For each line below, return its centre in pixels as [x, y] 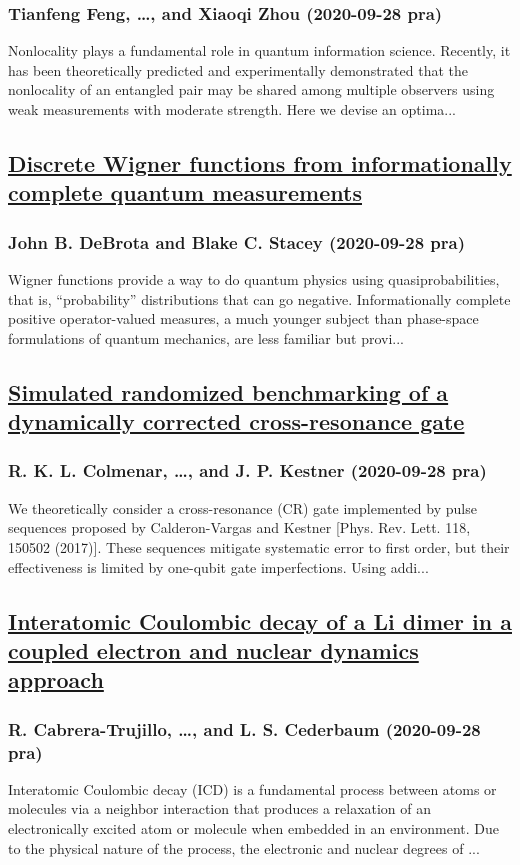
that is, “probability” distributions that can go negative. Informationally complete [259, 298]
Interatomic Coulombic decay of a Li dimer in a [260, 620]
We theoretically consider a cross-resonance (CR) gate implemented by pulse [242, 507]
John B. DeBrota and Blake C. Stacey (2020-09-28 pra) [237, 241]
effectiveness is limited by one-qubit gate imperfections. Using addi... [218, 566]
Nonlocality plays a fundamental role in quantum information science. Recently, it [259, 50]
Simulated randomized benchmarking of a [228, 391]
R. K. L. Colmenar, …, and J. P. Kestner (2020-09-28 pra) [247, 470]
